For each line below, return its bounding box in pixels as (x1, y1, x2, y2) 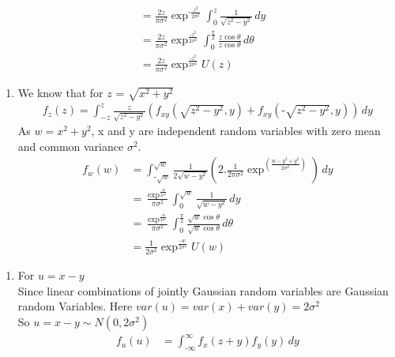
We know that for (17, 84, 103, 100)
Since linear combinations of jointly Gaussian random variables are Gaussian (17, 282, 389, 299)
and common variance (17, 137, 124, 154)
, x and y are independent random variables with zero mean (91, 122, 381, 139)
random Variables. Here (17, 298, 133, 314)
